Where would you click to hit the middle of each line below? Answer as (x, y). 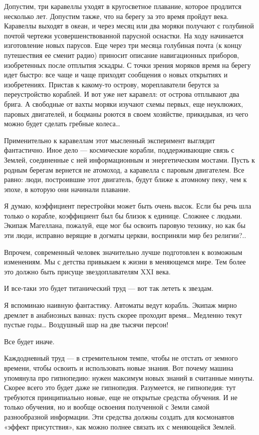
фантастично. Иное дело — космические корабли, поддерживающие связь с (119, 150)
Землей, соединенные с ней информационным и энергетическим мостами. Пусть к (129, 159)
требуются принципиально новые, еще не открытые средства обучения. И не (121, 397)
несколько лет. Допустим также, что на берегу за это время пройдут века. (117, 16)
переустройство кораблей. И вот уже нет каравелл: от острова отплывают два (122, 94)
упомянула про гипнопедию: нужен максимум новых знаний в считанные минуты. (129, 377)
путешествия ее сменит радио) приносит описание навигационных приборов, (122, 55)
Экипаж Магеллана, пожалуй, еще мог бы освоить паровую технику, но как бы (125, 225)
